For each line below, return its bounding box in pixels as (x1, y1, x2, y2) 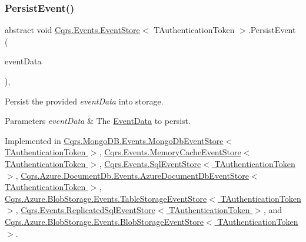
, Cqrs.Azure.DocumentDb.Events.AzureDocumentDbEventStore (15, 169, 249, 181)
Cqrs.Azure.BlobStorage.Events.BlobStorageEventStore (5, 215, 204, 227)
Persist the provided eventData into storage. (5, 94, 164, 107)
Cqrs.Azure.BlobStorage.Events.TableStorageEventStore (5, 192, 207, 204)
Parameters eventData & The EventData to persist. (5, 115, 191, 127)
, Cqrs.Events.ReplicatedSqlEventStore (15, 204, 155, 216)
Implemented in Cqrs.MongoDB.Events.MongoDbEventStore (5, 134, 224, 146)
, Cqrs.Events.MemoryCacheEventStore (99, 146, 241, 158)
